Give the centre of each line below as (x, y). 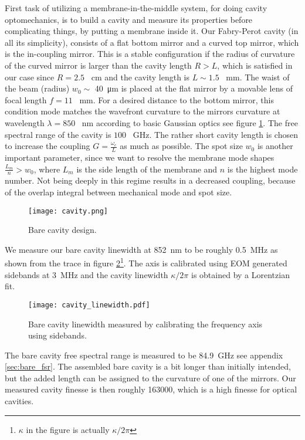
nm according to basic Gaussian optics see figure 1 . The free (190, 122)
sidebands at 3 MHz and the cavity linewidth (87, 274)
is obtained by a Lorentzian (240, 274)
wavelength (25, 122)
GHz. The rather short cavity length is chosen (215, 134)
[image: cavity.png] (68, 211)
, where (47, 169)
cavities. (19, 401)
